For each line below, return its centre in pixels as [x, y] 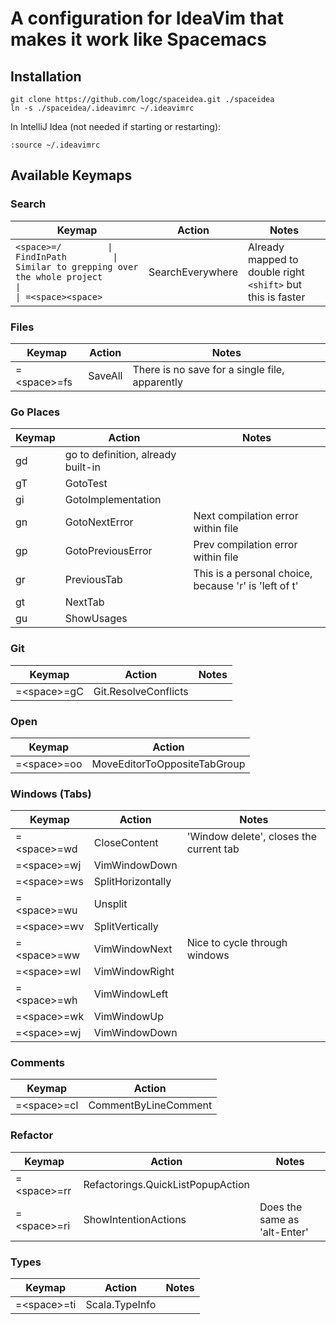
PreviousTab [93, 580]
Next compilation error [246, 516]
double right [276, 272]
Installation [46, 76]
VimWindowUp [128, 1017]
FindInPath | [66, 256]
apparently [157, 382]
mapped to [273, 259]
